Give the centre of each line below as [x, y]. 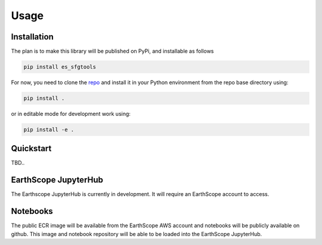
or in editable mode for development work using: [71, 114]
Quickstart [31, 148]
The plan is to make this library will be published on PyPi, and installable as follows [112, 51]
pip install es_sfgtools [60, 67]
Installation [32, 37]
